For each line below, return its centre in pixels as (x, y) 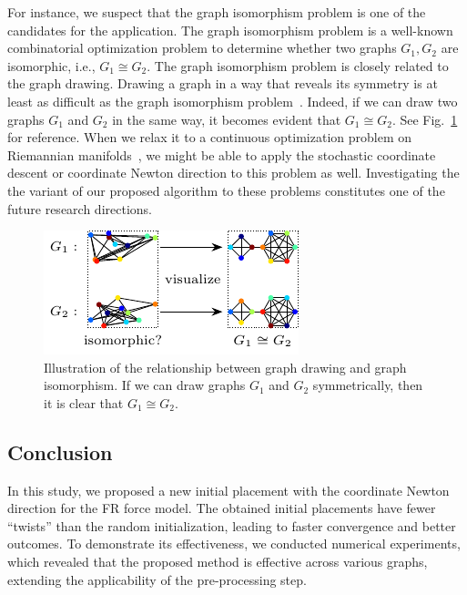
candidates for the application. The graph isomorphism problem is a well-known (230, 30)
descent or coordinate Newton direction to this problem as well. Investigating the (233, 173)
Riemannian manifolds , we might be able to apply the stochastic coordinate (222, 154)
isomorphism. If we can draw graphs (145, 385)
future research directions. (80, 208)
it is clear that (84, 402)
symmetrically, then (368, 385)
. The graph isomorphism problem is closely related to (298, 65)
